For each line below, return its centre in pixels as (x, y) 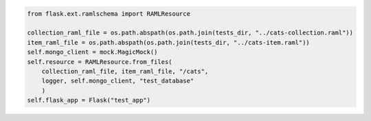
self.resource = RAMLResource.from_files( (100, 62)
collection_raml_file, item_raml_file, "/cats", (125, 71)
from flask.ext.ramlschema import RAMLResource (109, 13)
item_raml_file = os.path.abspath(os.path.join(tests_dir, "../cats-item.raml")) (169, 42)
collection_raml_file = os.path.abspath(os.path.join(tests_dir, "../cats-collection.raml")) (190, 33)
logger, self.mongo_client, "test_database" (118, 81)
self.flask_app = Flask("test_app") (89, 100)
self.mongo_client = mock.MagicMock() (92, 52)
